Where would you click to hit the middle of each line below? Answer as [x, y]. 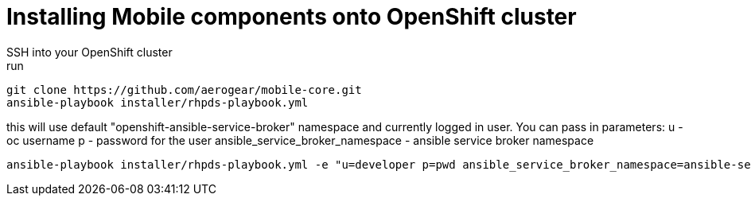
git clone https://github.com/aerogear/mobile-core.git [184, 89]
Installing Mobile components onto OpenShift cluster [292, 17]
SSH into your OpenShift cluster [89, 52]
